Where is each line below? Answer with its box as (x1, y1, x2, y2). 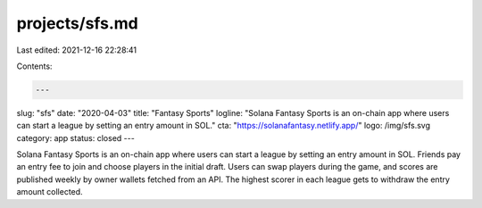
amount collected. (16, 187, 84, 197)
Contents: (16, 61, 53, 71)
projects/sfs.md (16, 13, 138, 33)
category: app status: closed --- (16, 132, 136, 143)
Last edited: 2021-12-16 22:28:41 (16, 45, 137, 55)
